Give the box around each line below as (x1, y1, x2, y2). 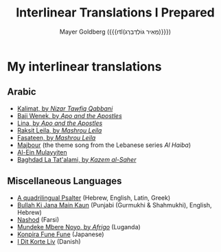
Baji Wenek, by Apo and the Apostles (16, 111, 122, 119)
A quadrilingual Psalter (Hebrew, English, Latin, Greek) (16, 194, 171, 202)
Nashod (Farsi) (16, 215, 60, 224)
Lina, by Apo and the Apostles (16, 119, 103, 127)
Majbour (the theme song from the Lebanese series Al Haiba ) (16, 141, 191, 149)
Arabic (7, 86, 36, 98)
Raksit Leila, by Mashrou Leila (16, 126, 102, 135)
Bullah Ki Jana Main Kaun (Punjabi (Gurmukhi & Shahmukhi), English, (16, 201, 212, 209)
